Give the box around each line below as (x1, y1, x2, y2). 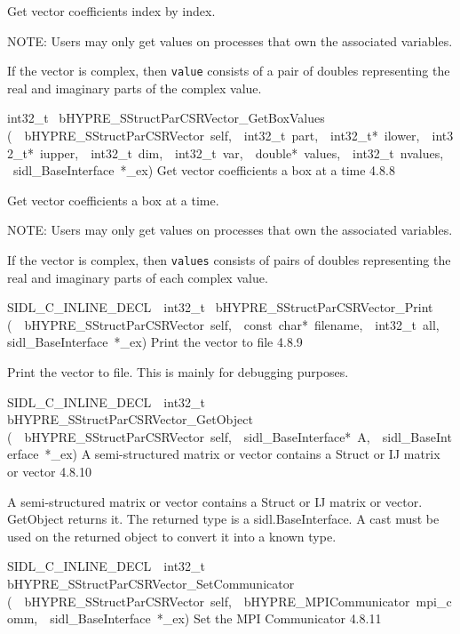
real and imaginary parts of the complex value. (7, 78, 262, 97)
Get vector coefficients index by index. (7, 2, 216, 20)
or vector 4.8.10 (7, 462, 91, 480)
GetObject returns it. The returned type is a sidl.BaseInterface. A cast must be (7, 510, 440, 528)
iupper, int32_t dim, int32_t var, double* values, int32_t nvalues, (39, 143, 444, 162)
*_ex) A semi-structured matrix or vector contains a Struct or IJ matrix (44, 445, 440, 463)
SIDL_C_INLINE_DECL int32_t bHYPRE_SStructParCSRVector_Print (7, 298, 433, 317)
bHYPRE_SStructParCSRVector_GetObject (7, 410, 253, 429)
